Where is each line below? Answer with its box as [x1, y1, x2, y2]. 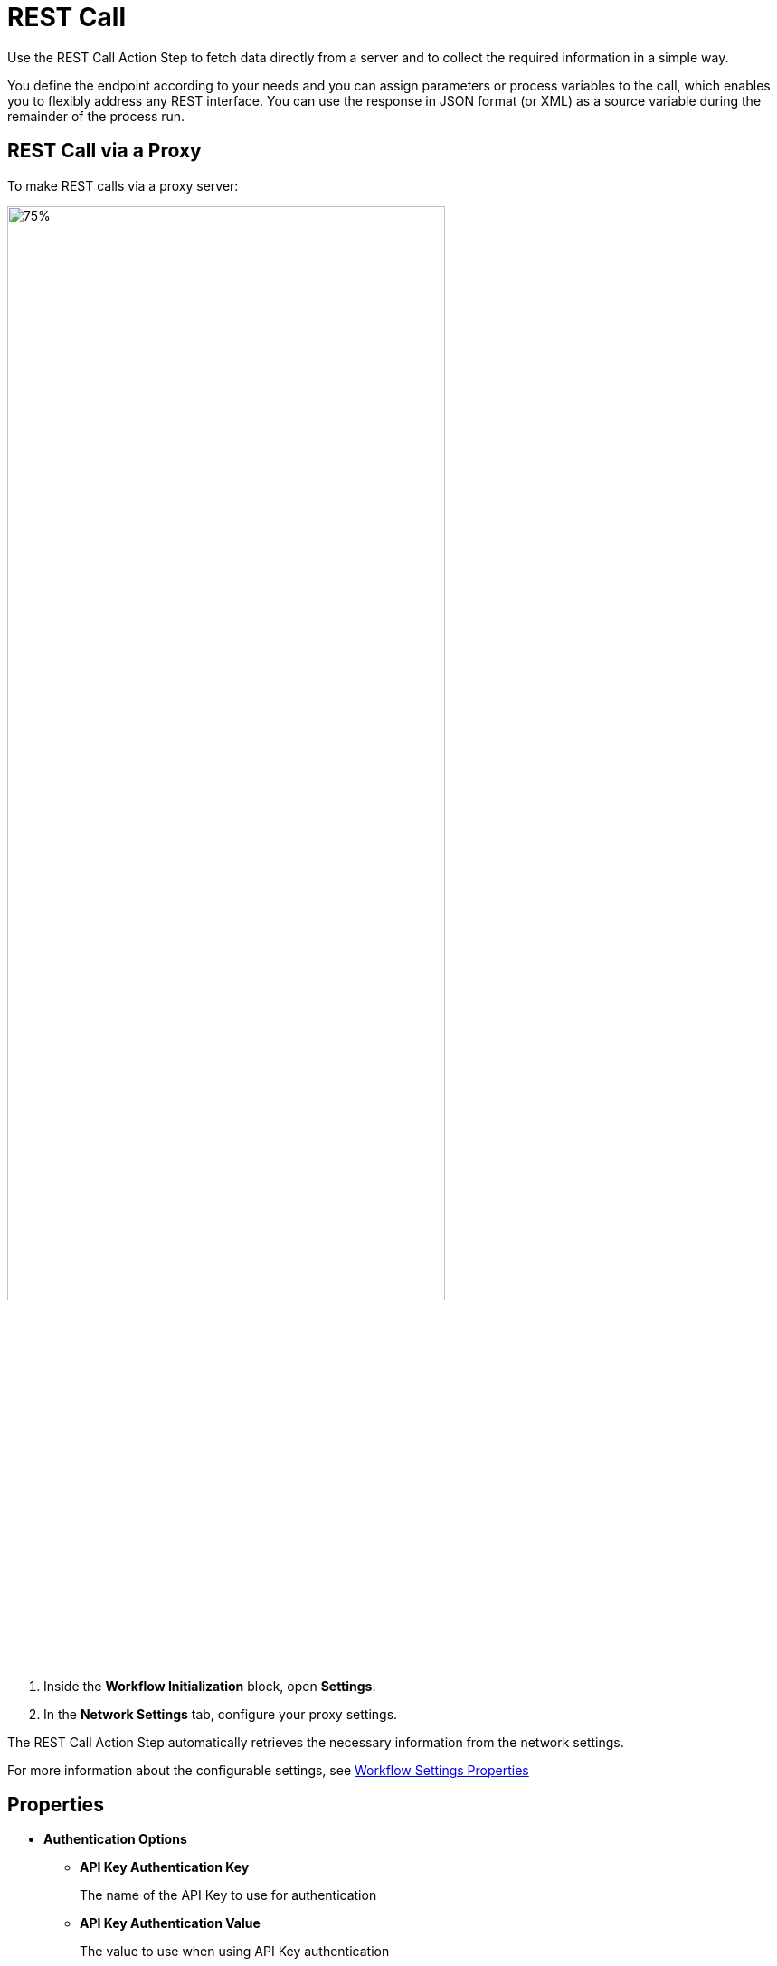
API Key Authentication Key [80, 1859, 250, 1876]
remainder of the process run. [7, 108, 185, 124]
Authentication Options [43, 1831, 187, 1848]
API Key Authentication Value [80, 1915, 261, 1932]
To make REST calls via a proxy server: [7, 177, 239, 194]
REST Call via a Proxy [7, 139, 202, 163]
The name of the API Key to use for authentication [80, 1887, 377, 1904]
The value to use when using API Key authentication [80, 1943, 390, 1960]
